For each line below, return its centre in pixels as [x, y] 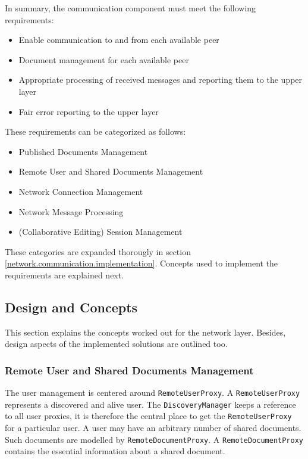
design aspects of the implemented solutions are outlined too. [116, 344]
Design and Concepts [71, 307]
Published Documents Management [83, 151]
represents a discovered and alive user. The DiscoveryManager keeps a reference [150, 404]
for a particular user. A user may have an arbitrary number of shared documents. [153, 428]
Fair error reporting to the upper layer [89, 111]
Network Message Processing [71, 211]
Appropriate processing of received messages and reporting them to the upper [161, 80]
